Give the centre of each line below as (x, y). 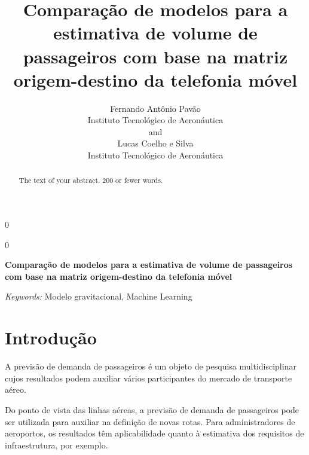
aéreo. (16, 390)
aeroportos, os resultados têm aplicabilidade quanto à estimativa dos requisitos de (154, 433)
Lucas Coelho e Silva (155, 143)
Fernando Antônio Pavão (155, 108)
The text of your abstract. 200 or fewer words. (91, 180)
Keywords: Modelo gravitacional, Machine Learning (99, 296)
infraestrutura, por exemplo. (56, 445)
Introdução (51, 338)
